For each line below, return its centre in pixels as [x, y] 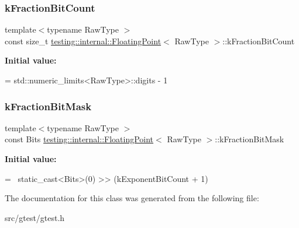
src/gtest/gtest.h [35, 217]
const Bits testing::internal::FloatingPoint [79, 139]
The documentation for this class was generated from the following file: [132, 198]
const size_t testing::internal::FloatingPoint [83, 41]
